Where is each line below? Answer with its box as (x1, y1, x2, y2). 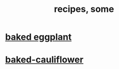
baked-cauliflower (5, 54, 83, 66)
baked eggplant (5, 31, 71, 43)
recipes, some (54, 3, 114, 15)
